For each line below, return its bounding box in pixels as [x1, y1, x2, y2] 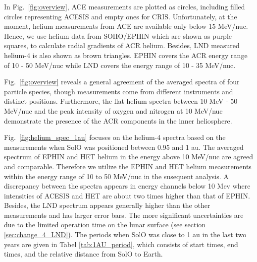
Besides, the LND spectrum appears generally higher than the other [4, 200, 210, 210]
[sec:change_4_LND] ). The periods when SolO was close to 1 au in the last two [4, 229, 247, 240]
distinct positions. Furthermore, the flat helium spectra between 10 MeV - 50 [4, 96, 238, 106]
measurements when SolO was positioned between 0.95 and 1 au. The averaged [4, 141, 244, 152]
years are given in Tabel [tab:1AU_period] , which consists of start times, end [4, 239, 238, 249]
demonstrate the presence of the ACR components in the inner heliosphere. [4, 115, 232, 126]
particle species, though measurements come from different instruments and [4, 86, 233, 96]
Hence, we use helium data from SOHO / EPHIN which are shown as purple [4, 30, 232, 41]
